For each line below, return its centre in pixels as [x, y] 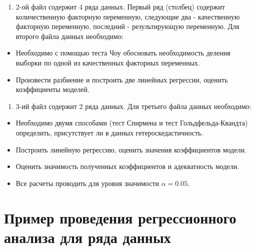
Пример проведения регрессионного [120, 217]
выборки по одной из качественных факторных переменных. [108, 62]
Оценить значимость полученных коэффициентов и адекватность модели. [127, 166]
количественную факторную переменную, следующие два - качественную [128, 16]
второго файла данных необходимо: [69, 36]
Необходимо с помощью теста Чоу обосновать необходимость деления [123, 53]
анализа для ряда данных [87, 237]
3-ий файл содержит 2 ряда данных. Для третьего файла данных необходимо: [133, 106]
